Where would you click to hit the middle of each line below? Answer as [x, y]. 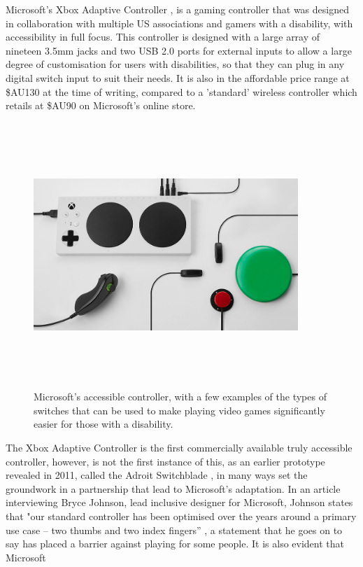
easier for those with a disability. [104, 424]
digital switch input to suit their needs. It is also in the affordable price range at [178, 77]
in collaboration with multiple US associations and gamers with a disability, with [179, 23]
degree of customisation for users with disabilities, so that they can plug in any [175, 64]
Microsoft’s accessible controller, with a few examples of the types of [180, 397]
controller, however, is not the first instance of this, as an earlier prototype [165, 461]
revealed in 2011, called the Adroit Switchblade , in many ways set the [157, 475]
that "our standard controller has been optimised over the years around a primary [181, 516]
